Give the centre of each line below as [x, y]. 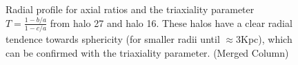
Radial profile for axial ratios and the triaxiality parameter [130, 9]
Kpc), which [267, 39]
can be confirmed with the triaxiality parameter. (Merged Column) [147, 52]
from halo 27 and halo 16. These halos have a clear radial [171, 22]
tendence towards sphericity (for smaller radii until [113, 39]
